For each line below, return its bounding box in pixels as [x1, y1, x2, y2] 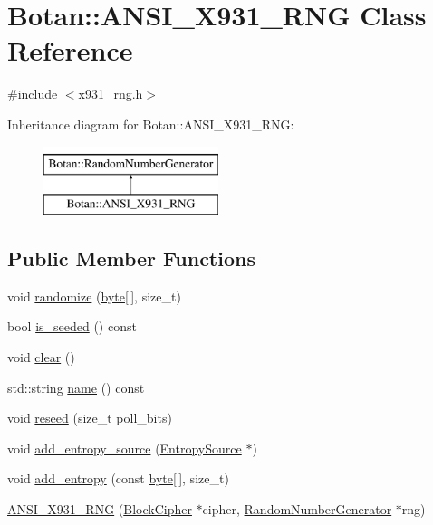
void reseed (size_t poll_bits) [7, 408, 172, 427]
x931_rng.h [78, 84, 143, 103]
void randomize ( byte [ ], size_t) [7, 286, 181, 305]
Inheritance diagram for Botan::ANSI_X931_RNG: [7, 114, 294, 133]
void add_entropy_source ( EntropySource [7, 438, 242, 457]
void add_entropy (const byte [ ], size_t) [7, 469, 229, 488]
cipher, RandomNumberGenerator [202, 500, 392, 519]
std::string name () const [7, 377, 145, 396]
